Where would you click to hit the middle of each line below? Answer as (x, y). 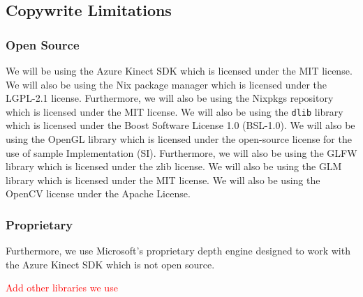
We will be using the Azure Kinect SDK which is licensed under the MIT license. (179, 70)
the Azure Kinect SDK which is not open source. (110, 264)
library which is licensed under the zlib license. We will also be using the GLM (174, 166)
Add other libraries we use (62, 288)
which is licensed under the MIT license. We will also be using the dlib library (175, 111)
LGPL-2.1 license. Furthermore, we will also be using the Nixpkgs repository (170, 98)
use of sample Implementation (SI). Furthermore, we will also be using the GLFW (181, 152)
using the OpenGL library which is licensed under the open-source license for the (179, 139)
